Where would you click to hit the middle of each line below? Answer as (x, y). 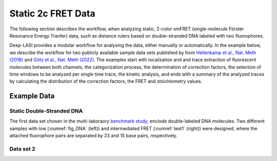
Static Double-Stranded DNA (46, 111)
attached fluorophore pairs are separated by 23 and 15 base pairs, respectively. (94, 136)
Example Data (32, 96)
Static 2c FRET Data (52, 13)
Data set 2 (22, 149)
